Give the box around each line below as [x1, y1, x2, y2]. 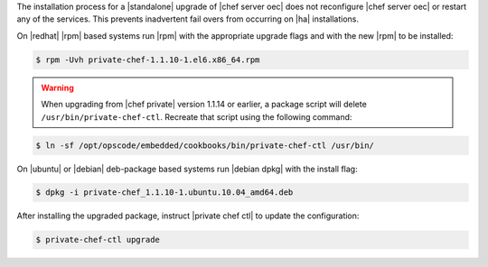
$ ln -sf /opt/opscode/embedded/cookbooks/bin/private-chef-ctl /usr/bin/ [35, 140, 375, 151]
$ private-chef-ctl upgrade [35, 235, 160, 245]
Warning [41, 82, 74, 93]
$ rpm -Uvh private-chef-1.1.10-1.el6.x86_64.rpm [35, 54, 260, 65]
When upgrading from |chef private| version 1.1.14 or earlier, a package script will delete [41, 99, 368, 110]
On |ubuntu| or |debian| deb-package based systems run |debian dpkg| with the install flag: [16, 163, 358, 174]
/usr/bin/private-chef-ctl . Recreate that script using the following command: [41, 111, 352, 122]
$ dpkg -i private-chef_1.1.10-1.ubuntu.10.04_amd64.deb [35, 188, 294, 198]
